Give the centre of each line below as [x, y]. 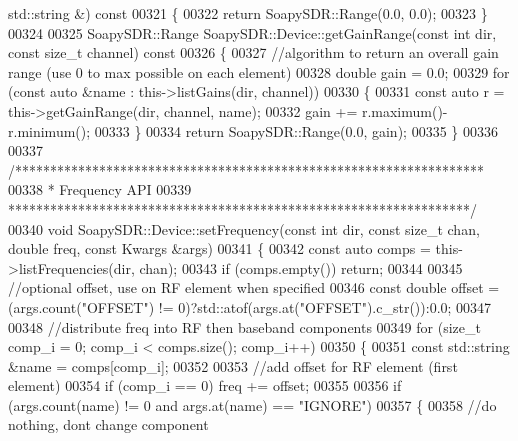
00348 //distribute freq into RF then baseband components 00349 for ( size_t [244, 326]
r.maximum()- [404, 110]
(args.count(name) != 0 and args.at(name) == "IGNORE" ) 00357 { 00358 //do [252, 404]
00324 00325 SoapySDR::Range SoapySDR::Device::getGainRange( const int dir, [252, 32]
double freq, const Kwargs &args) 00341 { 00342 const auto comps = [219, 248]
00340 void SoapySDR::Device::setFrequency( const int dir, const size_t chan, [244, 228]
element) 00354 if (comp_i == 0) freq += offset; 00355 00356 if [205, 385]
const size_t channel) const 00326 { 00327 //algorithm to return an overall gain [253, 52]
